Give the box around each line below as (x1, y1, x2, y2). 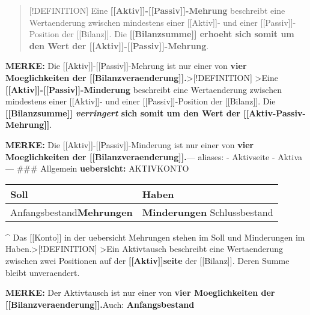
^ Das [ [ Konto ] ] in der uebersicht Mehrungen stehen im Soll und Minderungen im (5, 230, 305, 243)
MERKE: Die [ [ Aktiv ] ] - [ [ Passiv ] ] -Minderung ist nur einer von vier (5, 138, 254, 151)
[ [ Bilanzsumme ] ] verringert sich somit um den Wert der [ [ (5, 106, 249, 119)
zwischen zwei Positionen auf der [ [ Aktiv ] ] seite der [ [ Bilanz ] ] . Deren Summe (5, 254, 290, 266)
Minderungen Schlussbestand (142, 205, 273, 219)
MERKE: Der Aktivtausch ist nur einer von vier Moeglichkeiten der (5, 286, 275, 299)
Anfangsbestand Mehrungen (10, 205, 133, 219)
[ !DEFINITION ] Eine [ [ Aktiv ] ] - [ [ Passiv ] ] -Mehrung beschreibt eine (29, 4, 285, 16)
